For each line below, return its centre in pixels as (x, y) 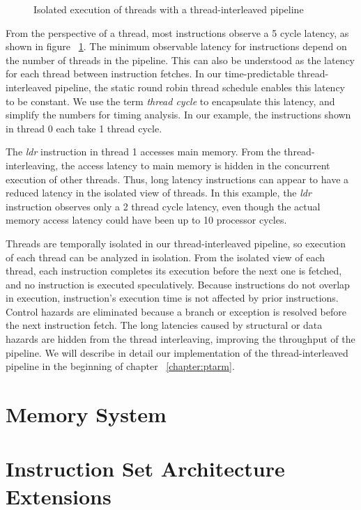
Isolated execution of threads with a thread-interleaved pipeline (169, 9)
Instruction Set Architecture (145, 469)
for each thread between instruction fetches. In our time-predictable (150, 74)
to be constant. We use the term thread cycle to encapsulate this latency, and (170, 101)
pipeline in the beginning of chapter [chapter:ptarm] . (120, 366)
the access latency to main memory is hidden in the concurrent (195, 165)
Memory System (86, 414)
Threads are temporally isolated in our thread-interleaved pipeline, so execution (176, 243)
